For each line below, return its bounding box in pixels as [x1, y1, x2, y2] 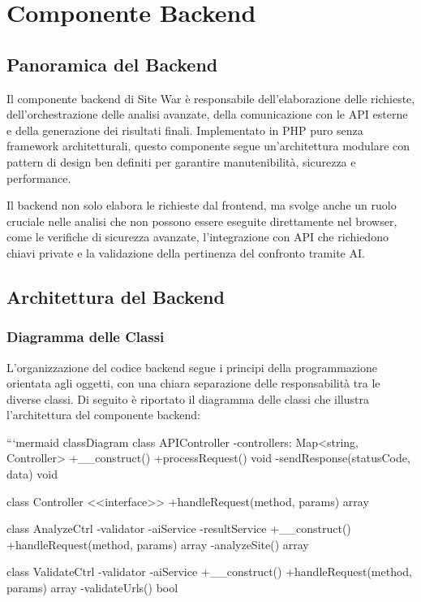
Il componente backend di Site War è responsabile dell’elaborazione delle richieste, [6, 89, 415, 106]
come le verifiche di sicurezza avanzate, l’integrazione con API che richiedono [6, 228, 389, 245]
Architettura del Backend [6, 284, 225, 309]
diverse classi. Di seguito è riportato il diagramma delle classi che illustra [6, 390, 369, 407]
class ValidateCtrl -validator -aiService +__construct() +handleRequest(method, [6, 563, 413, 580]
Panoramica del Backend [6, 51, 218, 76]
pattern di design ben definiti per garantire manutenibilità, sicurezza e [6, 153, 356, 170]
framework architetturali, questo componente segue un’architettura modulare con [6, 137, 410, 154]
